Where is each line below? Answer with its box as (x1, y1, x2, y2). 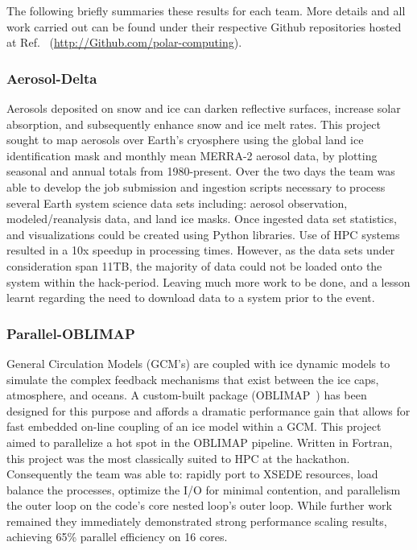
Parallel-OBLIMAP (6, 323, 135, 343)
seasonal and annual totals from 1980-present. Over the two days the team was (6, 163, 395, 180)
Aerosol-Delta (6, 68, 97, 88)
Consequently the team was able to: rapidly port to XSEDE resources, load (6, 465, 378, 482)
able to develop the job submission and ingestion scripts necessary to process (6, 178, 386, 195)
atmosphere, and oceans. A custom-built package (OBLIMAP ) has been (6, 387, 367, 403)
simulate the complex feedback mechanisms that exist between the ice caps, (6, 370, 379, 387)
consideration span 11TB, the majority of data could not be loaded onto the (6, 257, 382, 274)
